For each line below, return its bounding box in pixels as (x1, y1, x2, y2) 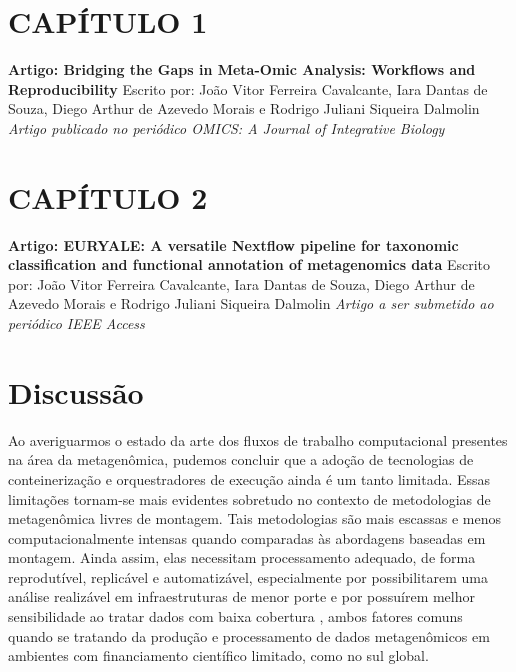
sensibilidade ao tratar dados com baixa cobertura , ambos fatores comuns (8, 606, 463, 627)
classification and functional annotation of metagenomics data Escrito (8, 254, 490, 275)
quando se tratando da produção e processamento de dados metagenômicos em (8, 625, 490, 646)
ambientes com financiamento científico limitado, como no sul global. (8, 645, 429, 666)
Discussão (8, 371, 144, 412)
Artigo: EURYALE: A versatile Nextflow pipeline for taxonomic (8, 234, 459, 255)
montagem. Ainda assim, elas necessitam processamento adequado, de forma (8, 547, 476, 568)
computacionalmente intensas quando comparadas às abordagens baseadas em (8, 527, 486, 548)
